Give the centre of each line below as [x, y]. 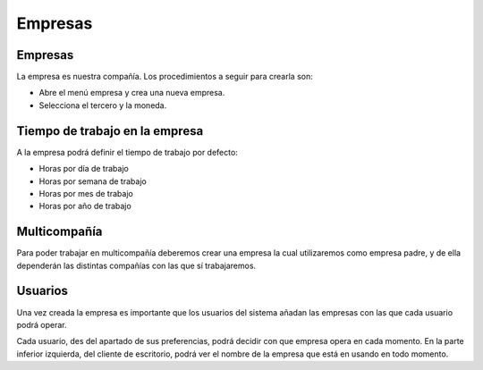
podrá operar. [42, 324]
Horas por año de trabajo [85, 206]
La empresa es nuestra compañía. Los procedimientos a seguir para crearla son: [165, 77]
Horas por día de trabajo [84, 169]
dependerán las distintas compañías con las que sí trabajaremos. [136, 265]
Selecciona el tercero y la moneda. [103, 105]
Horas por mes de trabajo [86, 193]
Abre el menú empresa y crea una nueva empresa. [132, 93]
